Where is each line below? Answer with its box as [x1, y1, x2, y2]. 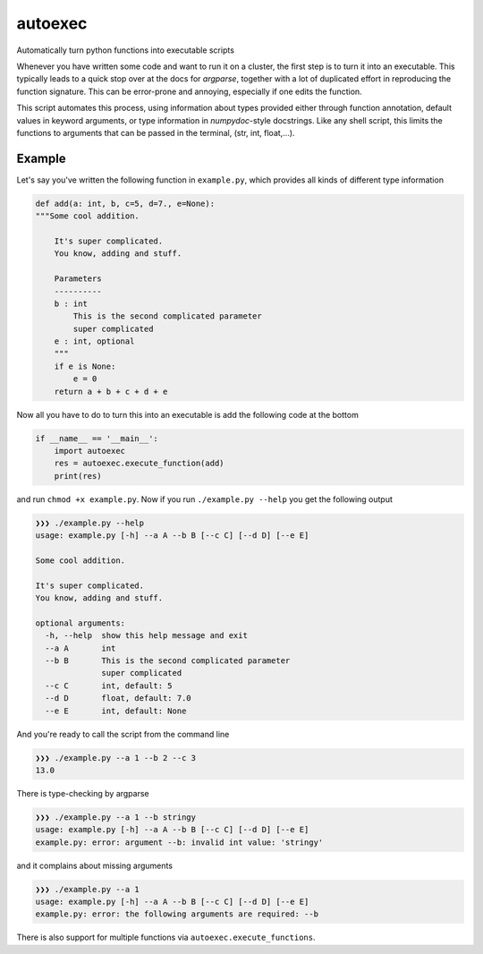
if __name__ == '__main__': [35, 433, 158, 443]
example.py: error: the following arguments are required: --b [35, 909, 319, 919]
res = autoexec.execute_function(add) [54, 458, 225, 469]
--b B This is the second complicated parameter [45, 656, 291, 666]
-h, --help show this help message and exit [45, 631, 248, 641]
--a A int [45, 643, 116, 653]
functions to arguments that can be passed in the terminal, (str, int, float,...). [16, 127, 295, 138]
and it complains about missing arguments [16, 860, 174, 871]
